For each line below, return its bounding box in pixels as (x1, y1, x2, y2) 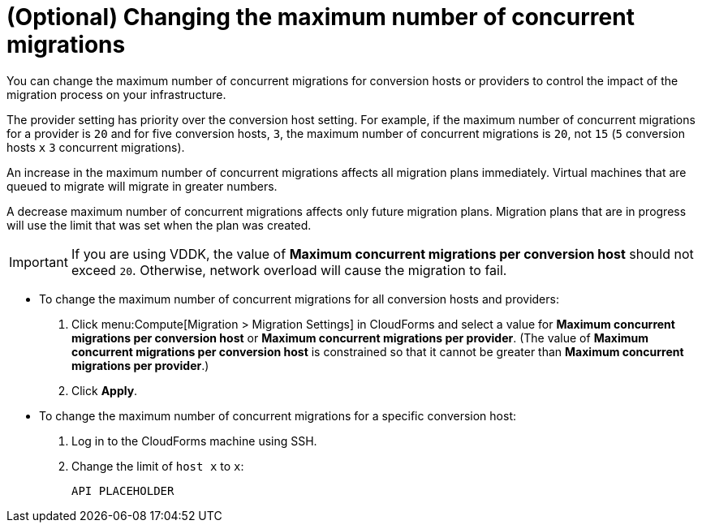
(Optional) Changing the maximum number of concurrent (6, 3, 635, 31)
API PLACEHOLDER (71, 484, 174, 497)
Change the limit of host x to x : (71, 458, 244, 473)
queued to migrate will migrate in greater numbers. (6, 178, 278, 193)
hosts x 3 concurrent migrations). (6, 140, 185, 154)
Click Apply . (71, 383, 138, 398)
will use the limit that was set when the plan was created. (6, 217, 312, 232)
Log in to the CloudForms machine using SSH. (71, 433, 317, 448)
